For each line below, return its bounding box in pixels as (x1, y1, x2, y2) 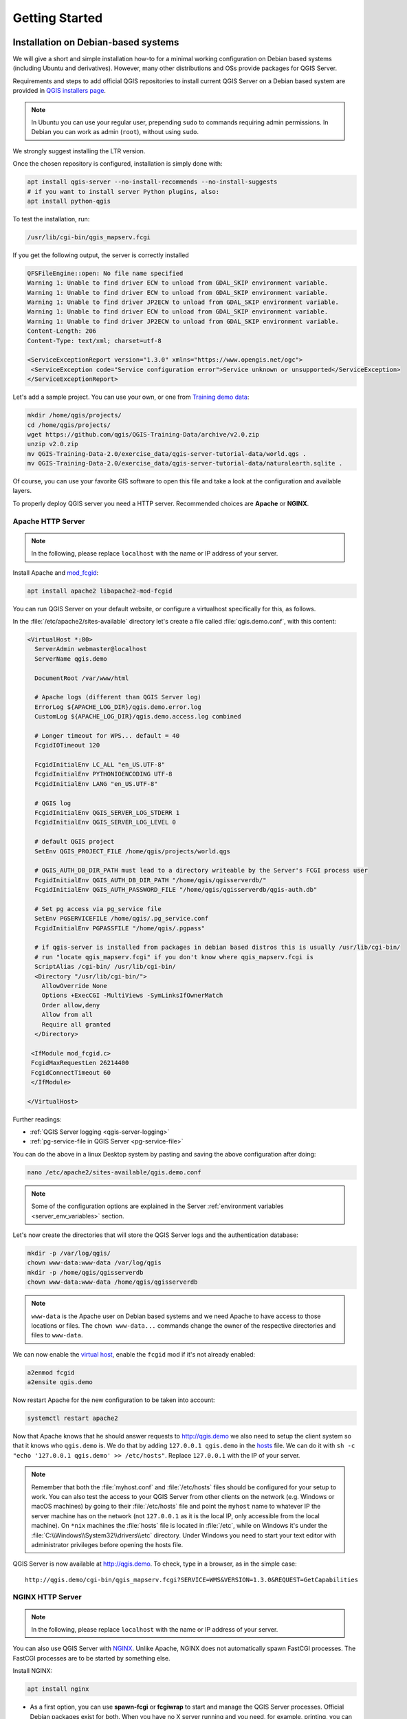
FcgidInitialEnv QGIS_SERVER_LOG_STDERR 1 (34, 809, 180, 816)
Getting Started (12, 10, 103, 25)
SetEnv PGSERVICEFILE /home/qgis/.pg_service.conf (34, 915, 209, 923)
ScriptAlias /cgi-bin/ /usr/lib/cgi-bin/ (34, 963, 177, 971)
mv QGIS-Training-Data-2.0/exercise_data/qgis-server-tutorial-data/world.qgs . (27, 450, 307, 457)
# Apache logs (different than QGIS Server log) (34, 693, 202, 701)
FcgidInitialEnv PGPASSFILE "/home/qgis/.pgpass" (34, 924, 206, 932)
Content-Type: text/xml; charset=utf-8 (27, 337, 162, 344)
